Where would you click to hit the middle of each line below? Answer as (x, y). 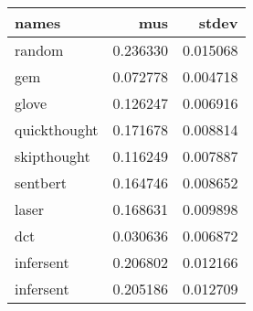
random (39, 50)
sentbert (41, 182)
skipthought (53, 156)
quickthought (57, 129)
